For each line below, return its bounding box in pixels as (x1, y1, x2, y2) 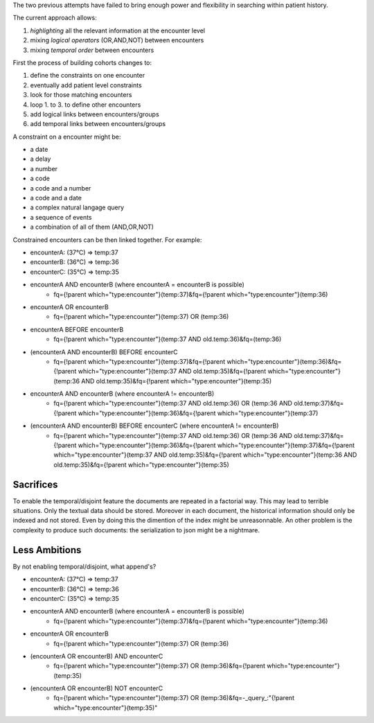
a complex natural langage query (30, 203, 125, 211)
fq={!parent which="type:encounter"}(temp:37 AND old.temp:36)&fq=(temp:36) (53, 335, 282, 343)
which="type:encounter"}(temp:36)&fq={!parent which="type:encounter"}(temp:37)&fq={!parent (78, 441, 355, 450)
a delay (30, 155, 51, 163)
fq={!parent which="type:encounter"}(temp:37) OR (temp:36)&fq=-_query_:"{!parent (53, 694, 294, 702)
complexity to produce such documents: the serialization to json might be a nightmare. (12, 525, 260, 534)
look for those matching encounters (30, 91, 132, 99)
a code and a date (30, 194, 82, 202)
